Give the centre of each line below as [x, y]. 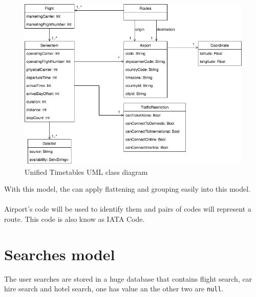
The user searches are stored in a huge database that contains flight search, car [128, 278]
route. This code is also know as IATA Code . [74, 219]
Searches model [60, 254]
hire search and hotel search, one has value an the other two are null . [114, 289]
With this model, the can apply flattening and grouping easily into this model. [127, 189]
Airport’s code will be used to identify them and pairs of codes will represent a [128, 209]
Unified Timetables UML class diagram [86, 172]
